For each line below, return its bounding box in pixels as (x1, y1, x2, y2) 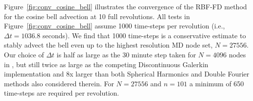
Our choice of (4, 49, 44, 59)
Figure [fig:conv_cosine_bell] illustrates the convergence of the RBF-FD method (4, 1, 247, 11)
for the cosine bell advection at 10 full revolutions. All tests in (4, 11, 190, 21)
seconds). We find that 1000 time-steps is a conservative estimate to (42, 30, 246, 40)
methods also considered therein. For (4, 78, 114, 88)
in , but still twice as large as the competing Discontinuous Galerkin (4, 59, 208, 69)
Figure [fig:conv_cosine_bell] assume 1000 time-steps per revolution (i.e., (4, 21, 225, 31)
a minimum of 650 (189, 78, 244, 88)
